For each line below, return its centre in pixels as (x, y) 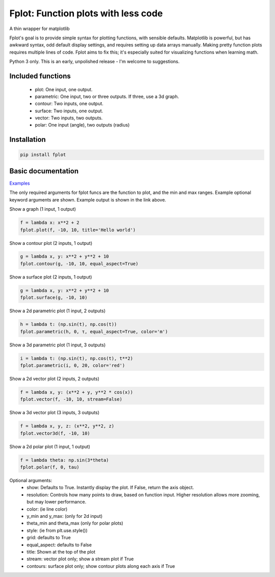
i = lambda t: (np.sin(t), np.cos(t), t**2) (77, 358)
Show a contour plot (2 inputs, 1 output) (51, 243)
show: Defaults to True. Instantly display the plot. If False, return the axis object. (111, 488)
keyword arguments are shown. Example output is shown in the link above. (88, 199)
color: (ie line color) (47, 509)
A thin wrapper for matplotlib (39, 29)
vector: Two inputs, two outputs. (69, 118)
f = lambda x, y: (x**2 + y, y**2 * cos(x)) (77, 392)
